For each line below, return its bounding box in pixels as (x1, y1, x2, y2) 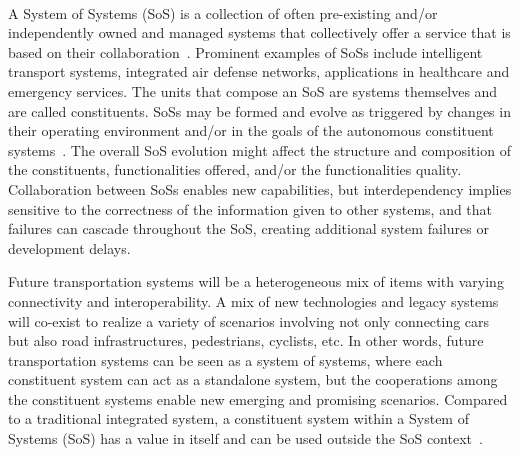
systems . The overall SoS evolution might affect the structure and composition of (8, 139, 511, 160)
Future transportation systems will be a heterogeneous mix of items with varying (8, 271, 504, 292)
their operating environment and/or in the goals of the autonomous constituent (8, 120, 494, 141)
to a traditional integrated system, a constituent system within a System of (8, 408, 469, 429)
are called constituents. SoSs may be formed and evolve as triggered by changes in (8, 100, 511, 121)
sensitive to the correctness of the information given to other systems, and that (8, 198, 493, 219)
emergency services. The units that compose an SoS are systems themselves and (8, 80, 498, 101)
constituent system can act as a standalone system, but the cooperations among (8, 369, 498, 390)
